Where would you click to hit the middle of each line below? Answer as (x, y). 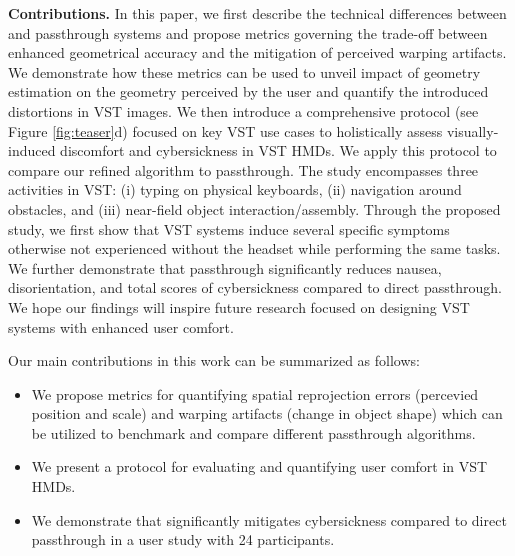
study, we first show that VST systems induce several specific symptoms (229, 228)
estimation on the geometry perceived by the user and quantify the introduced (248, 91)
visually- (472, 130)
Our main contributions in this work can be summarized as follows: (214, 360)
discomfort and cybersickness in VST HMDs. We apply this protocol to (278, 150)
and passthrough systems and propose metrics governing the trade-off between (248, 32)
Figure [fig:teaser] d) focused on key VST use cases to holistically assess (225, 130)
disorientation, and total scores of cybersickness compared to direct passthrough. (255, 287)
